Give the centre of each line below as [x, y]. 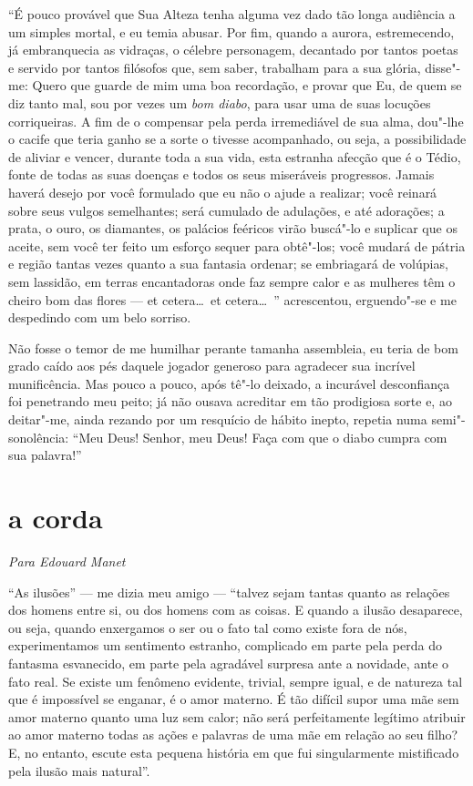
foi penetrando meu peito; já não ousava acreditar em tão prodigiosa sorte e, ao [230, 401]
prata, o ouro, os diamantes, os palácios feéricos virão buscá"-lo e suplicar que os [233, 228]
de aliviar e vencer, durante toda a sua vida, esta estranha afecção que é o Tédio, [235, 156]
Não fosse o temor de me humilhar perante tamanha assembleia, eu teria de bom [233, 347]
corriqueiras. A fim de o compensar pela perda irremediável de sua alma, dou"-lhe [236, 121]
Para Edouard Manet [67, 561]
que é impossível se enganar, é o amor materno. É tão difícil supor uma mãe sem [234, 699]
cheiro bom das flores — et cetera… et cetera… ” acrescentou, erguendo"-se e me [232, 299]
